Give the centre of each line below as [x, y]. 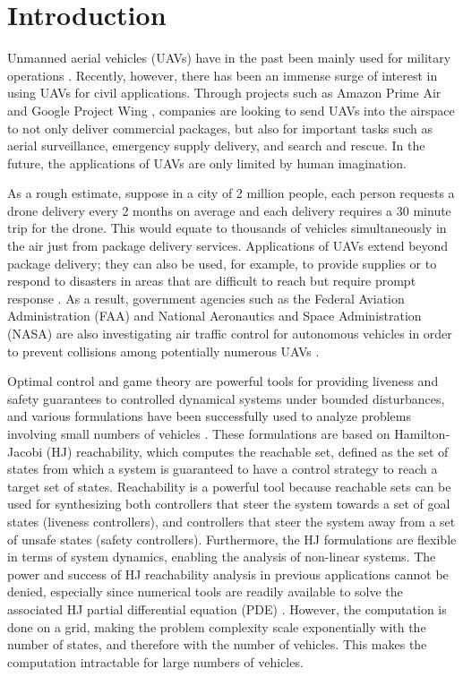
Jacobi [25, 451]
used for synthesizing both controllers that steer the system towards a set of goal [229, 504]
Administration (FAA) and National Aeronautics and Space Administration [214, 316]
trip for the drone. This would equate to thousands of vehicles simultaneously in [227, 228]
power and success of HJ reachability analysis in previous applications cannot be [228, 574]
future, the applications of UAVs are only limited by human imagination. [207, 163]
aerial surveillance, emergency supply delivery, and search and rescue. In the [216, 146]
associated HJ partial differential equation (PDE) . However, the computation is [227, 608]
